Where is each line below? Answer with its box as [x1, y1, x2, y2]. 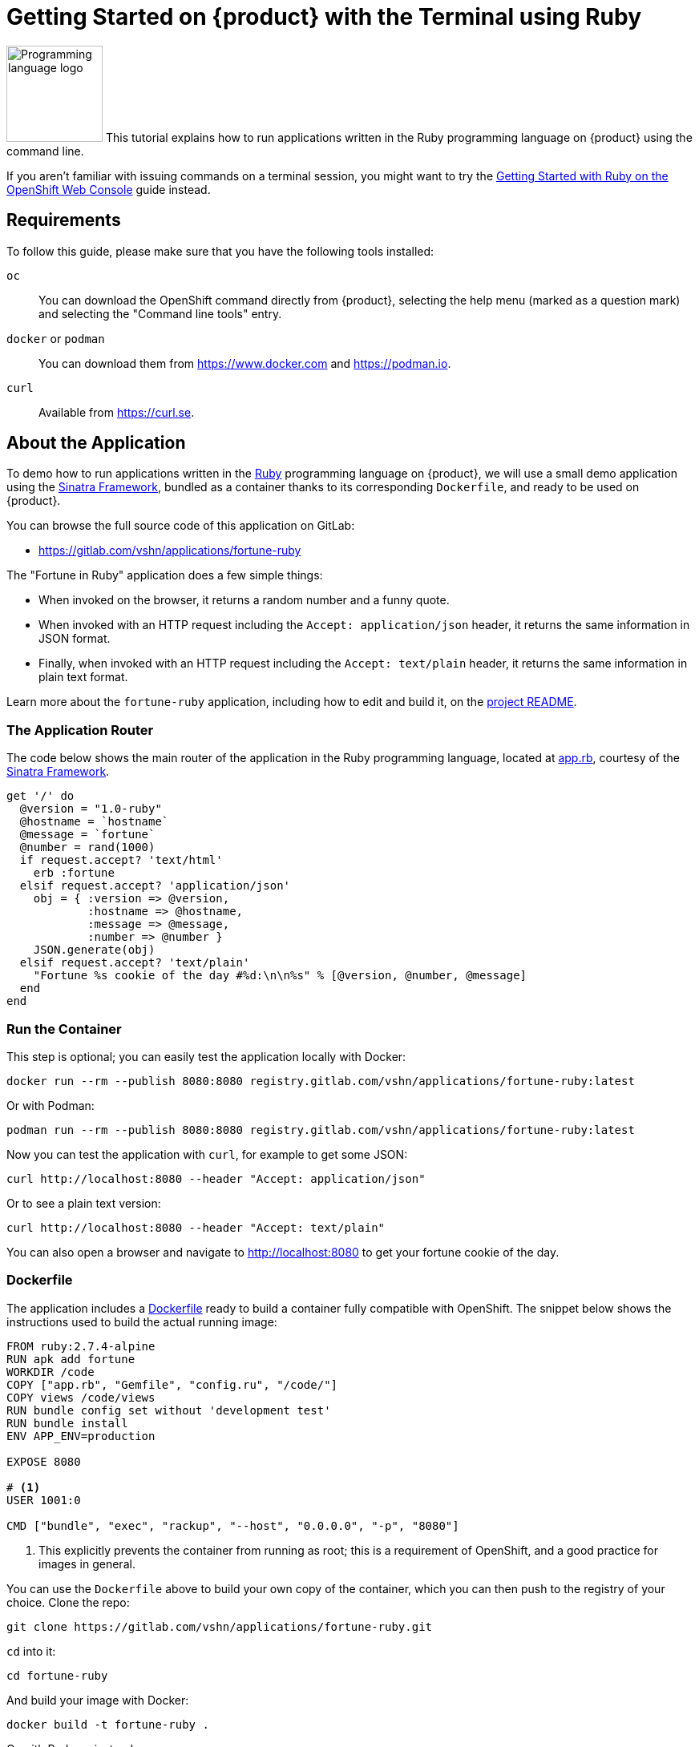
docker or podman [6, 331, 105, 345]
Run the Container [6, 1020, 122, 1037]
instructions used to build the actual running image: [6, 1314, 277, 1329]
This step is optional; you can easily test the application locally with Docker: [6, 1049, 406, 1063]
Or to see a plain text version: [6, 1196, 161, 1210]
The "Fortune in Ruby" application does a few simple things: [6, 568, 323, 583]
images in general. [38, 1556, 135, 1571]
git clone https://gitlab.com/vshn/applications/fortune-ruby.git [6, 1620, 433, 1633]
